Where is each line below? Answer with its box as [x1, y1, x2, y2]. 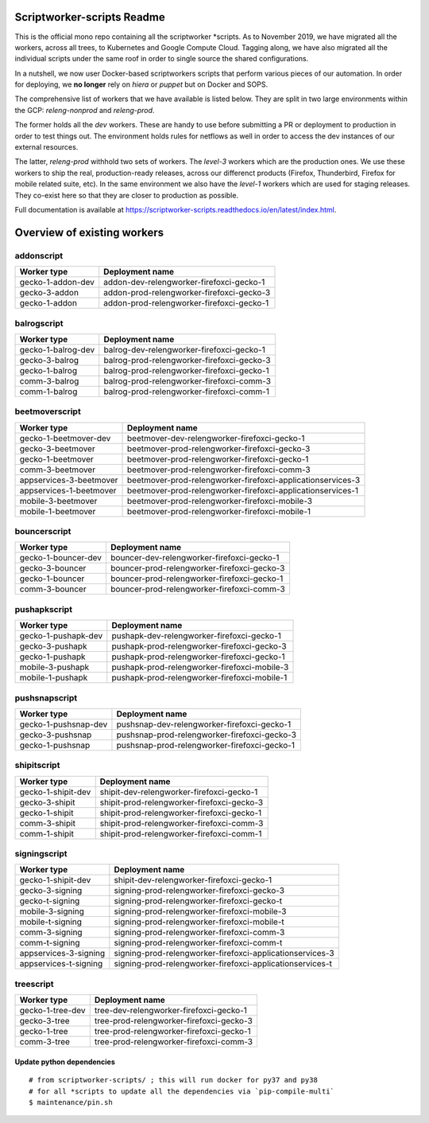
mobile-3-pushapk [19, 661, 90, 673]
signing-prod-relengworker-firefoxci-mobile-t [114, 916, 285, 927]
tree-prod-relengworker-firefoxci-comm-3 [94, 1036, 253, 1047]
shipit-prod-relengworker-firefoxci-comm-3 [99, 817, 264, 829]
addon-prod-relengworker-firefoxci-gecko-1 [103, 298, 269, 309]
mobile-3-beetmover [19, 495, 98, 506]
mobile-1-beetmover [19, 505, 96, 517]
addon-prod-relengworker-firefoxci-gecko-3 [103, 287, 271, 298]
